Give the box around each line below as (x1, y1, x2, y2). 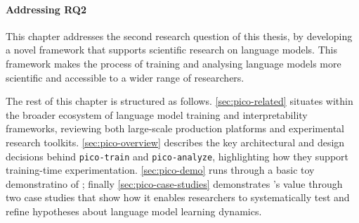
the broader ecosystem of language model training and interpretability (6, 107, 308, 122)
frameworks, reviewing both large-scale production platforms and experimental (6, 121, 344, 136)
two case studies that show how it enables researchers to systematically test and (6, 190, 350, 205)
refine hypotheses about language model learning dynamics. (6, 203, 262, 218)
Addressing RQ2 (6, 1, 86, 16)
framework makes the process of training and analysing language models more (6, 56, 341, 70)
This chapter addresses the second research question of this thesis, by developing (6, 28, 353, 43)
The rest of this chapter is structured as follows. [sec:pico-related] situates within (6, 94, 353, 108)
